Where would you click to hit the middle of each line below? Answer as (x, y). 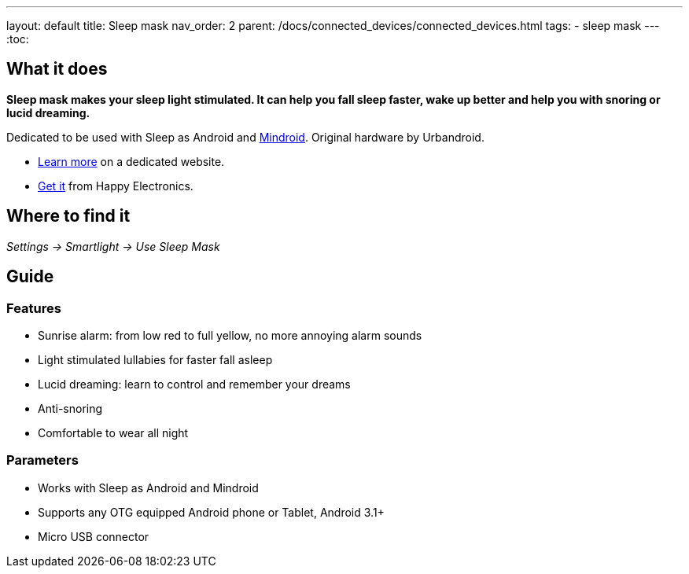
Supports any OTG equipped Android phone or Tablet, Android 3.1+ (211, 512)
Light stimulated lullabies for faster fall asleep (155, 359)
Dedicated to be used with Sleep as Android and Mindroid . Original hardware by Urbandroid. (245, 137)
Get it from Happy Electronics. (116, 186)
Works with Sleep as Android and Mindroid (148, 488)
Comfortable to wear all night (113, 432)
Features (34, 308)
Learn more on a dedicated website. (131, 161)
